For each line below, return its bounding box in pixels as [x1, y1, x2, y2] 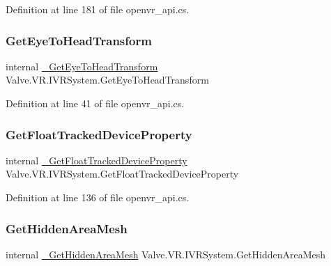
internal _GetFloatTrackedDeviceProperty [6, 152, 187, 167]
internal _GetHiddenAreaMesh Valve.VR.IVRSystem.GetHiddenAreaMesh [6, 247, 326, 261]
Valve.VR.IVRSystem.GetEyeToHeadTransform [6, 72, 209, 87]
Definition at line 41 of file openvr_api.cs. [6, 96, 185, 110]
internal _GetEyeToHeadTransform [6, 58, 158, 73]
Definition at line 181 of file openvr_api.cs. [6, 2, 190, 16]
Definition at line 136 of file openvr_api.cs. [6, 190, 190, 204]
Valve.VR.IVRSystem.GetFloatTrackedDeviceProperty [6, 166, 239, 181]
